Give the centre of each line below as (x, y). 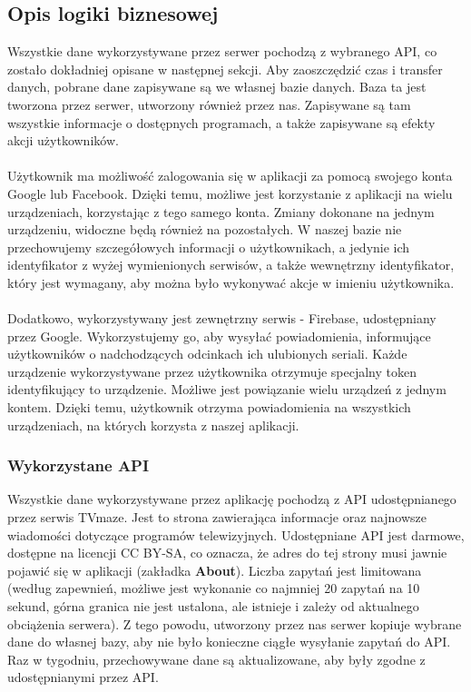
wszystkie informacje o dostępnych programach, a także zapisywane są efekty (221, 122)
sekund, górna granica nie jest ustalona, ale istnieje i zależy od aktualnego (213, 606)
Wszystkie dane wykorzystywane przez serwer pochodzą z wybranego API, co (222, 51)
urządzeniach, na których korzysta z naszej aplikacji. (153, 425)
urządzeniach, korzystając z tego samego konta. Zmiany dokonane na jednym (221, 211)
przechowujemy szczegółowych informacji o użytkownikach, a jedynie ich (209, 247)
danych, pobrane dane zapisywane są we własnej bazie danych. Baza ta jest (217, 87)
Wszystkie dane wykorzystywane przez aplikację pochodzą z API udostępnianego (232, 499)
